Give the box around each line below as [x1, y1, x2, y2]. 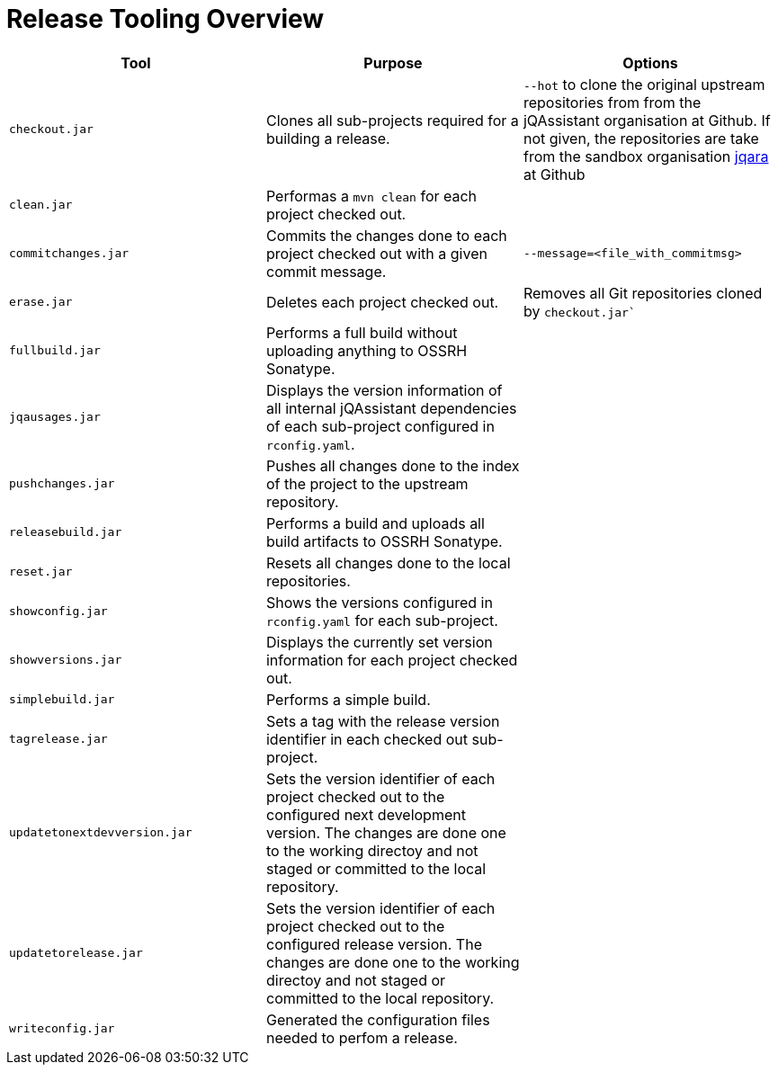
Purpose [363, 53, 423, 72]
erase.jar [9, 295, 73, 309]
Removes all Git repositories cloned [523, 283, 763, 302]
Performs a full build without [265, 323, 458, 342]
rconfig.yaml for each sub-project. [265, 611, 498, 630]
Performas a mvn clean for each [265, 186, 478, 205]
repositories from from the [523, 93, 702, 112]
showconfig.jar [9, 604, 108, 619]
